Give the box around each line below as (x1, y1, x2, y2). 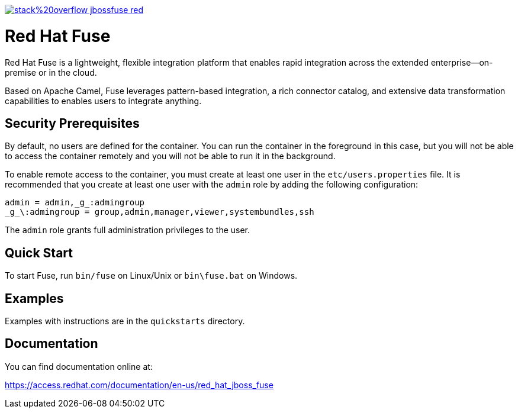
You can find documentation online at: (5, 361, 153, 372)
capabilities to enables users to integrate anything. (5, 95, 202, 106)
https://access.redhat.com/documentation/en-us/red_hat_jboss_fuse (5, 379, 274, 390)
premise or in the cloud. (5, 67, 97, 78)
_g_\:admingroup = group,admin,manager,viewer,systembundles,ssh (5, 207, 314, 217)
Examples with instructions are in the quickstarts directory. (5, 316, 245, 327)
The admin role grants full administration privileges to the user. (5, 225, 250, 235)
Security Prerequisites (5, 115, 140, 131)
